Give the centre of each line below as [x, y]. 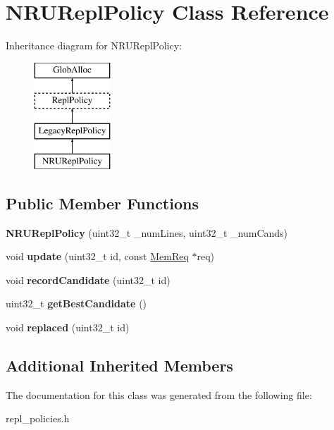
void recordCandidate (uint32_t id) [88, 279]
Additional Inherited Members [119, 365]
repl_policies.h [38, 418]
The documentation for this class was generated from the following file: [159, 394]
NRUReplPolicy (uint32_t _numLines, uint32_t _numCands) [147, 232]
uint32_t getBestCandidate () [76, 303]
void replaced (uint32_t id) [68, 327]
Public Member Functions [102, 203]
